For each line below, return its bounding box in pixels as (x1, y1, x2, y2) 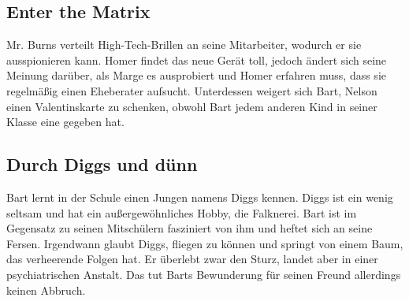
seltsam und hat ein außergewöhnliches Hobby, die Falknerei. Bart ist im (6, 204, 357, 221)
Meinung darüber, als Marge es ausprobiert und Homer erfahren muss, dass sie (6, 67, 386, 84)
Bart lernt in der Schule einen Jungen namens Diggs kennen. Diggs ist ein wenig (6, 188, 393, 205)
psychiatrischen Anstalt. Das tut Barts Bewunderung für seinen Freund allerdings (6, 266, 401, 282)
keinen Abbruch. (6, 281, 86, 298)
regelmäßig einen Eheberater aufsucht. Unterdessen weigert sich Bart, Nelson (6, 82, 377, 98)
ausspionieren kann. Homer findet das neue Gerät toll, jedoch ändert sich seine (6, 51, 387, 68)
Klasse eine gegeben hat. (6, 113, 125, 130)
